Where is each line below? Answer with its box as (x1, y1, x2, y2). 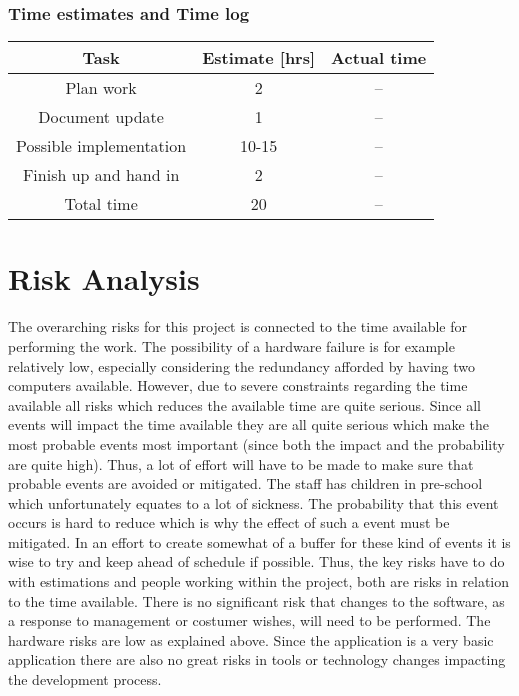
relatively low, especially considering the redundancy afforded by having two (8, 355, 475, 376)
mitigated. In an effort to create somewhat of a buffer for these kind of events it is (8, 531, 511, 552)
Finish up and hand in (22, 163, 180, 187)
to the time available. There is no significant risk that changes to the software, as (8, 590, 505, 611)
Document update (38, 105, 164, 129)
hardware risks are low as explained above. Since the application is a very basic (8, 629, 494, 650)
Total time (64, 192, 138, 216)
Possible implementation (16, 134, 187, 158)
